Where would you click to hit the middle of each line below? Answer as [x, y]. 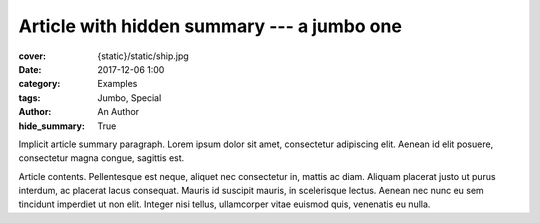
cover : [32, 56]
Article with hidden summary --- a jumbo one [210, 26]
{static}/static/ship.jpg [143, 56]
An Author [118, 112]
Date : [30, 69]
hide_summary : [51, 126]
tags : [29, 97]
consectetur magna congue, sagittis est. [101, 158]
